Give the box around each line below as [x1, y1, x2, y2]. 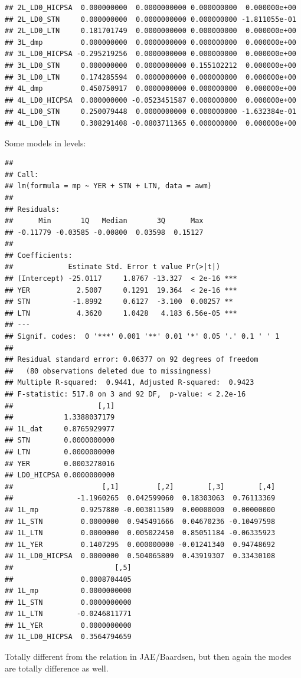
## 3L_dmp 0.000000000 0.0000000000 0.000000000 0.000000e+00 [5, 38, 296, 47]
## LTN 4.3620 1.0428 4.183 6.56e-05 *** [5, 309, 237, 317]
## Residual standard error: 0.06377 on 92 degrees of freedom [5, 355, 259, 364]
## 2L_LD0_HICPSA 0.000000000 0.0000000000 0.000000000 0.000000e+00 [5, 4, 296, 12]
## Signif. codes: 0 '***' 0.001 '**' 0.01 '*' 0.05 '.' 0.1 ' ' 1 [5, 332, 280, 341]
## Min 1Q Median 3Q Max [5, 217, 204, 225]
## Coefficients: [5, 251, 73, 260]
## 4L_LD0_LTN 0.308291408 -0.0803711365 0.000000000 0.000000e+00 [5, 119, 296, 127]
